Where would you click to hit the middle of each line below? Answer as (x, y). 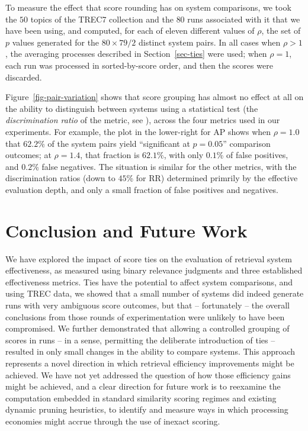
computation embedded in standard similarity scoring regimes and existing (141, 398)
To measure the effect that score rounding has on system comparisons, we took (148, 7)
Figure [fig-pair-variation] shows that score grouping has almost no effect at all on (155, 97)
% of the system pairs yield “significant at (114, 143)
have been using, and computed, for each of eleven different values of (130, 30)
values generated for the (56, 42)
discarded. (24, 77)
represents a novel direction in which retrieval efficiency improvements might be (150, 363)
